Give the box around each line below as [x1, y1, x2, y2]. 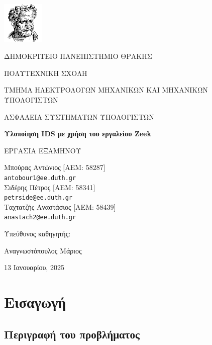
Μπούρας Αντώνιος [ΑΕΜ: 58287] [4, 162, 105, 172]
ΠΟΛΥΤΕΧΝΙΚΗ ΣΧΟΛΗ [4, 67, 87, 78]
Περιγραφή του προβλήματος [4, 326, 140, 341]
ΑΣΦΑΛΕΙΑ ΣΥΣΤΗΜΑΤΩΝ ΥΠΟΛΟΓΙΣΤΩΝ [4, 111, 154, 122]
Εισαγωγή [4, 292, 66, 312]
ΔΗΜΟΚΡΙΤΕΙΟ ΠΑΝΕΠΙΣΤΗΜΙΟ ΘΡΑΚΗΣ [4, 51, 152, 61]
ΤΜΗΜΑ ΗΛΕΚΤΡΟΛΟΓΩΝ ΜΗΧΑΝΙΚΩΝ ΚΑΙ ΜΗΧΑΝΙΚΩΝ [4, 84, 208, 95]
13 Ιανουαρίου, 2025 [4, 262, 64, 273]
